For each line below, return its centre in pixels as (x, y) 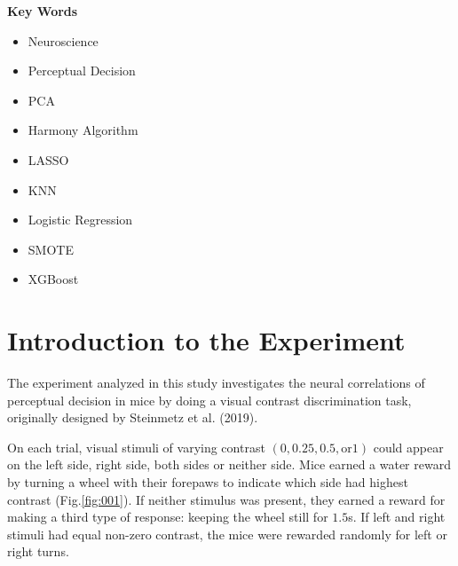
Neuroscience (63, 40)
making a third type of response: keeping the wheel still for (168, 517)
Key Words (43, 11)
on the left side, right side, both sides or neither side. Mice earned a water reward (229, 464)
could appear (408, 447)
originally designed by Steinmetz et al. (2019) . (133, 417)
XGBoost (53, 279)
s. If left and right (397, 517)
